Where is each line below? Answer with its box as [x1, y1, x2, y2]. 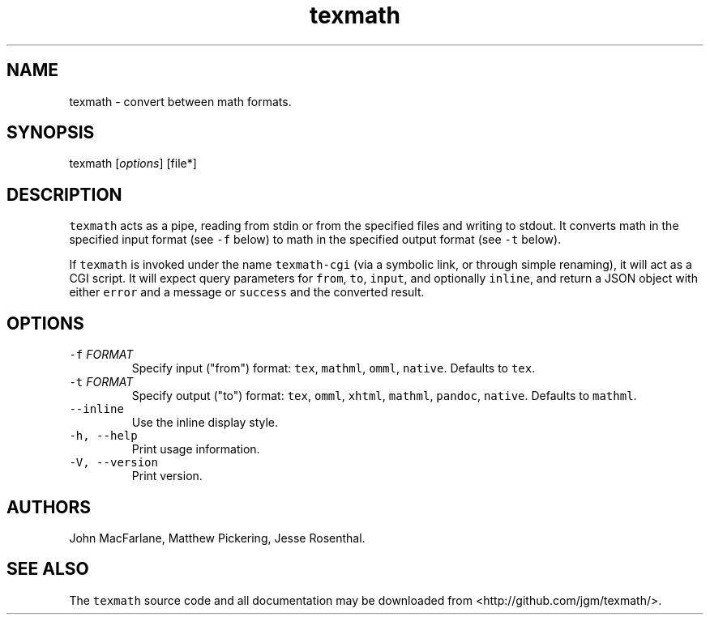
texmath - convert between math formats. [69, 94, 292, 108]
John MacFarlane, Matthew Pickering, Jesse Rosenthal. [69, 530, 366, 545]
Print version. [131, 469, 203, 483]
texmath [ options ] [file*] [69, 156, 197, 171]
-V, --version [69, 456, 158, 470]
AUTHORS [6, 496, 92, 517]
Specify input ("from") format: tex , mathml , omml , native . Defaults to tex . [131, 361, 536, 376]
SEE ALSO [6, 559, 89, 580]
